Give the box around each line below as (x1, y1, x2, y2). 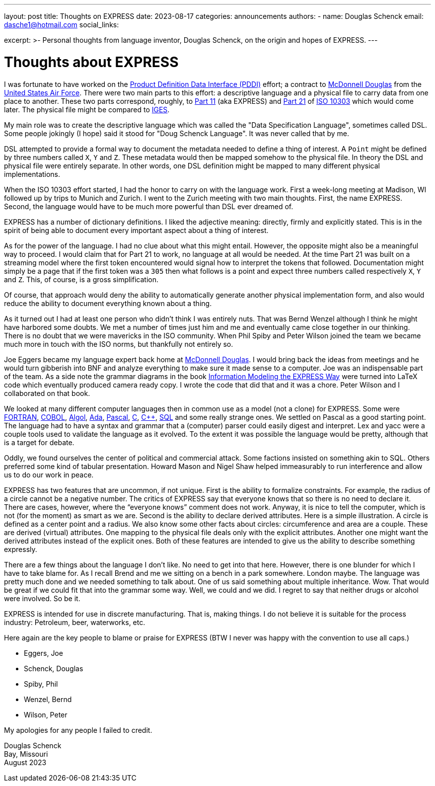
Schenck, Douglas (24, 664, 83, 673)
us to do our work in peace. (4, 470, 94, 479)
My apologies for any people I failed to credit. (4, 725, 152, 734)
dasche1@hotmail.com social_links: (4, 20, 119, 29)
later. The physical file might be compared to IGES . (4, 105, 170, 114)
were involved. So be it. (4, 594, 80, 603)
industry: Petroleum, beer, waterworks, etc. (4, 618, 145, 627)
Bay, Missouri (4, 749, 48, 758)
